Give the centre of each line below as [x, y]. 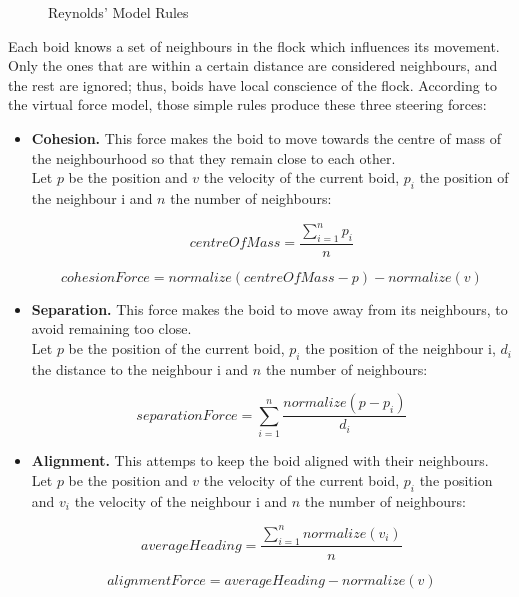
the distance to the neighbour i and [140, 368]
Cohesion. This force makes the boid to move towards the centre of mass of [266, 137]
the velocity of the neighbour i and [181, 500]
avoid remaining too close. [111, 328]
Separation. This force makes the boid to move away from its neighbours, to [269, 308]
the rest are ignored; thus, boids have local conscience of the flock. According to [252, 84]
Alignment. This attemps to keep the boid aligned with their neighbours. [260, 460]
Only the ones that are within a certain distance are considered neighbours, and [253, 65]
